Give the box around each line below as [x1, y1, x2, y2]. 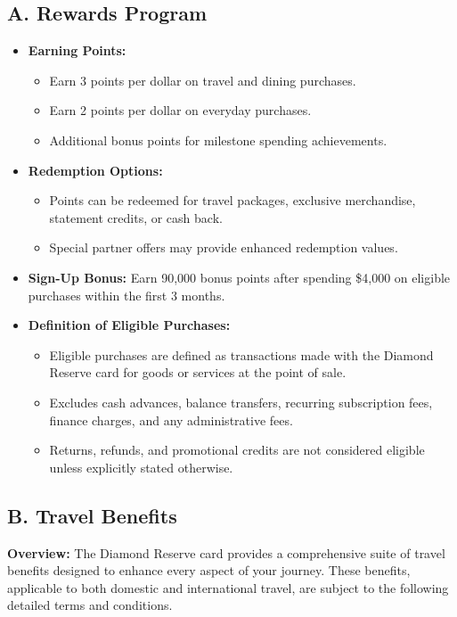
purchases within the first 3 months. [28, 285, 225, 304]
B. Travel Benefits [7, 501, 177, 529]
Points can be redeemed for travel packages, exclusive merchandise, [49, 191, 416, 210]
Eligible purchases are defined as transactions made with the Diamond [49, 345, 434, 364]
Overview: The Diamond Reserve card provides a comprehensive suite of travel [7, 543, 445, 562]
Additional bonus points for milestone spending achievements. [49, 130, 388, 149]
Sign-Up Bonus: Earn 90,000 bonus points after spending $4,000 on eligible [28, 267, 451, 286]
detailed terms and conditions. [7, 596, 173, 614]
